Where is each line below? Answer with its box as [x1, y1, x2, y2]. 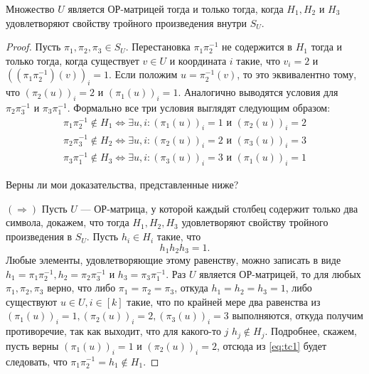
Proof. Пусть [6, 39, 61, 54]
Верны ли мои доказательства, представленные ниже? [6, 177, 239, 192]
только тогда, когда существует [6, 53, 139, 68]
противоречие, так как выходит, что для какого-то [6, 324, 221, 338]
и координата [169, 53, 227, 68]
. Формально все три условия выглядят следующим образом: [67, 100, 331, 114]
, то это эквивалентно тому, [237, 67, 357, 82]
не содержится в [222, 39, 292, 54]
